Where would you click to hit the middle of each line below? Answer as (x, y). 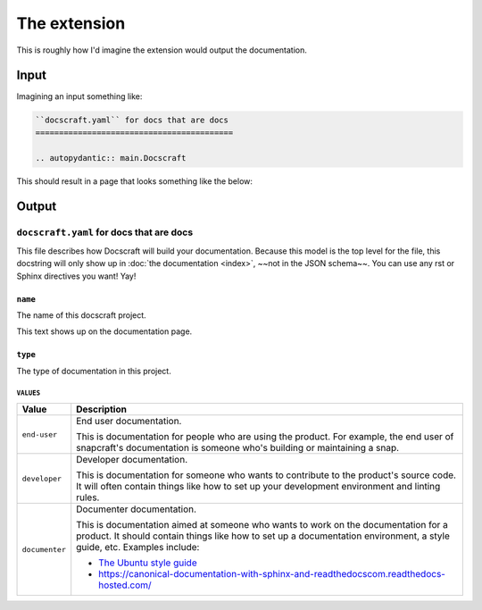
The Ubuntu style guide (148, 563)
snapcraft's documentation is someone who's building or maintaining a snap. (238, 448)
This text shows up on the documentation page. (104, 331)
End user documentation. (129, 422)
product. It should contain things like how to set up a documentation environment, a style (263, 536)
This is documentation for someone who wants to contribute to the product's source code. (266, 475)
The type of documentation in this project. (94, 371)
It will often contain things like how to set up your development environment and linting (258, 487)
